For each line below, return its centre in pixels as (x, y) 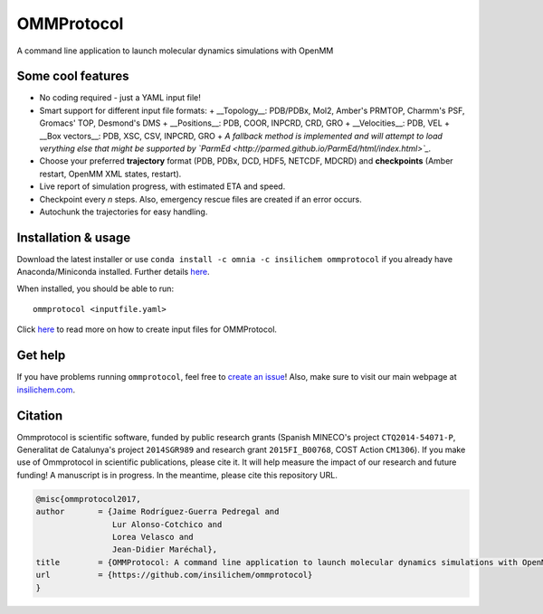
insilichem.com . (46, 390)
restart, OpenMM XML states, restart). (110, 174)
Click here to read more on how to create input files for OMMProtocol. (147, 329)
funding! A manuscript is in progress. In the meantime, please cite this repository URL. (177, 475)
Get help (41, 356)
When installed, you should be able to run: (95, 288)
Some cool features (73, 76)
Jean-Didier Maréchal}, (164, 550)
